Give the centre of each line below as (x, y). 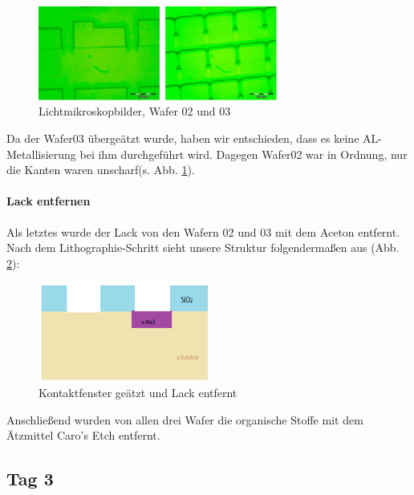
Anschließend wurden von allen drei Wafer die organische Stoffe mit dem (185, 419)
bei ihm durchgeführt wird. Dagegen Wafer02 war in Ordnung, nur (244, 154)
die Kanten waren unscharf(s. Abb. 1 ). (101, 170)
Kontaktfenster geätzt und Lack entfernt (138, 393)
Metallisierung (41, 154)
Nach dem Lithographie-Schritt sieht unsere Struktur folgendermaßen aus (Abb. (203, 247)
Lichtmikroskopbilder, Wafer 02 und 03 (135, 111)
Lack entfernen (49, 201)
